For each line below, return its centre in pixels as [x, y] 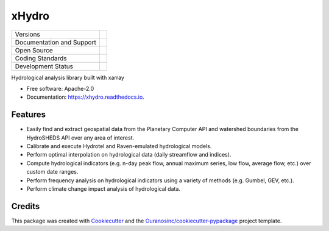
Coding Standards [41, 58]
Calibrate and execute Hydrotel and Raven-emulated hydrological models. [119, 146]
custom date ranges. [52, 172]
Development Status [44, 66]
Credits [26, 206]
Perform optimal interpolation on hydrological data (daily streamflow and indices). [129, 155]
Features [28, 115]
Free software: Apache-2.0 [60, 88]
